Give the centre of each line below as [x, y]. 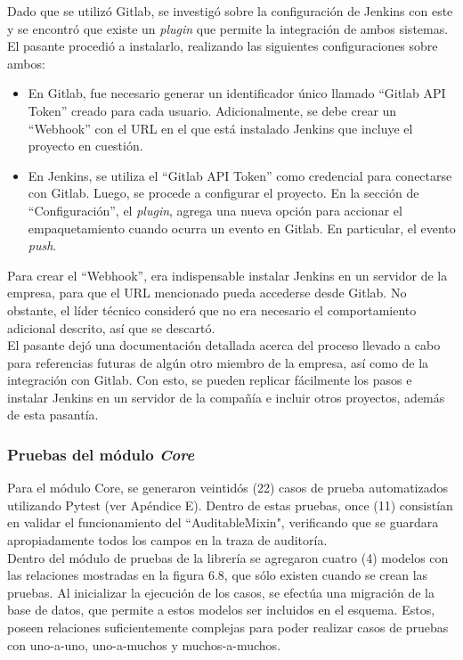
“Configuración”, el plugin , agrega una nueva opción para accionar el [215, 210]
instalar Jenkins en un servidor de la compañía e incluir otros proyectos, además [226, 397]
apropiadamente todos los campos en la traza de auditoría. [167, 540]
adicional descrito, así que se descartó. [111, 327]
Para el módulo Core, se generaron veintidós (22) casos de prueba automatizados [228, 488]
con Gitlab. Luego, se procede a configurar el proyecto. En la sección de [223, 193]
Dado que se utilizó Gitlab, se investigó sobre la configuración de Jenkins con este [230, 11]
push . [42, 245]
